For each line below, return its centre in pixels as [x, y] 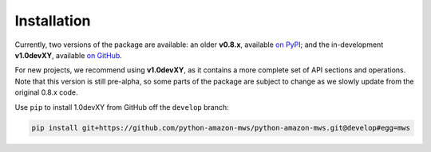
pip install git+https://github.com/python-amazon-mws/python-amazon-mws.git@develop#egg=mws [221, 128]
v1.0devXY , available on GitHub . [69, 55]
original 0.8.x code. [46, 92]
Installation [53, 21]
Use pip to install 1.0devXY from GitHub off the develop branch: [122, 107]
